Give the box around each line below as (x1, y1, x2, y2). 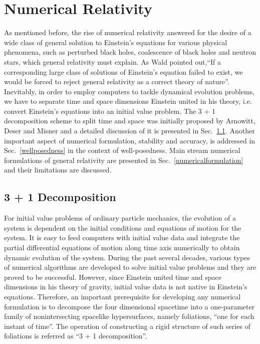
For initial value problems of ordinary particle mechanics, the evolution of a (4, 213, 236, 223)
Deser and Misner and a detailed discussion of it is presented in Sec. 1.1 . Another (4, 125, 255, 136)
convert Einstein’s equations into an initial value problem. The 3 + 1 (4, 105, 216, 116)
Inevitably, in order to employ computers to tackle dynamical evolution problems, (4, 86, 255, 96)
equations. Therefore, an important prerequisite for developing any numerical (4, 291, 241, 301)
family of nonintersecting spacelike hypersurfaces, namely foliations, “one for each (4, 311, 254, 321)
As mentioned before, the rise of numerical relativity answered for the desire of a (4, 27, 251, 38)
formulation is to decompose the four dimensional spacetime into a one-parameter (4, 301, 255, 311)
